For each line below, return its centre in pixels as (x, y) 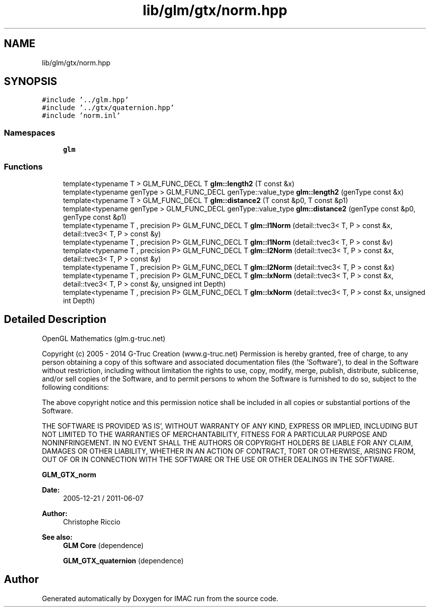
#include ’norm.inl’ (81, 116)
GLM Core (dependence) (103, 545)
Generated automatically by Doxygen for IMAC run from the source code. (160, 598)
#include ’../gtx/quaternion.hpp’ (108, 108)
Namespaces (30, 132)
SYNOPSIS (31, 82)
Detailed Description (55, 320)
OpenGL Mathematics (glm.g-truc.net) (104, 338)
